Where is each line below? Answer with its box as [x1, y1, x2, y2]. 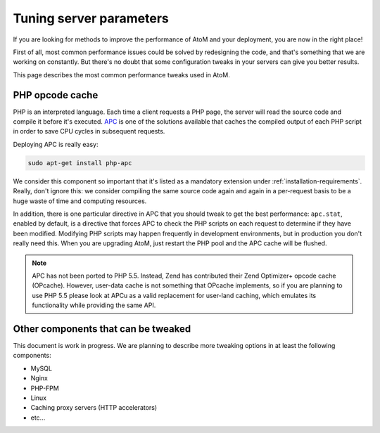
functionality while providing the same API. [32, 301, 156, 309]
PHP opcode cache [13, 89, 99, 101]
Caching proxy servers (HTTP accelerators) [30, 403, 158, 412]
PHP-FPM [30, 384, 59, 392]
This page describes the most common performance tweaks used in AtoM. [13, 70, 230, 79]
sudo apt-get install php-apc [27, 159, 132, 167]
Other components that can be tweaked [13, 323, 191, 335]
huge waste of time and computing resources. [13, 197, 147, 205]
